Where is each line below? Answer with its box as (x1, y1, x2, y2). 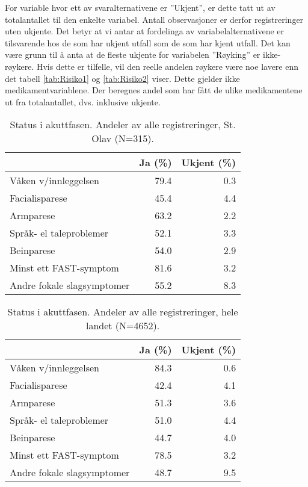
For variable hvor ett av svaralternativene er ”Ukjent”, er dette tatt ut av (5, 1, 276, 13)
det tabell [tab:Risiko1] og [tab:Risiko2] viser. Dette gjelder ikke (5, 72, 240, 84)
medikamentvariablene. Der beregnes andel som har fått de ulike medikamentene (5, 84, 303, 96)
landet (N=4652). (85, 318, 160, 333)
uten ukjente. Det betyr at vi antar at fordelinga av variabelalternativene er (5, 25, 285, 37)
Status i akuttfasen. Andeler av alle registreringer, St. (10, 117, 236, 132)
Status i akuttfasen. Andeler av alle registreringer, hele (7, 305, 238, 319)
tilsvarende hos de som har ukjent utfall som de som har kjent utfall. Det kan (5, 36, 291, 49)
